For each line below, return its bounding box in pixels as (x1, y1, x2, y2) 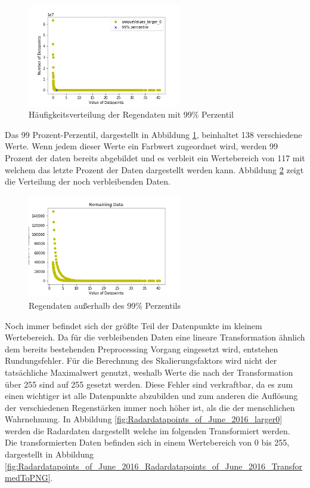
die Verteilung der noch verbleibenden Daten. (5, 175, 171, 188)
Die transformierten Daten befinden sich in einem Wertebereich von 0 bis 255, (5, 436, 290, 449)
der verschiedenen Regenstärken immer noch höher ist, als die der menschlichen (5, 401, 295, 413)
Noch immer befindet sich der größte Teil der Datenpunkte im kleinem (5, 319, 262, 332)
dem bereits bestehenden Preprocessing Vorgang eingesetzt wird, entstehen (5, 342, 278, 355)
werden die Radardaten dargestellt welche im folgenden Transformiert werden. (5, 424, 290, 437)
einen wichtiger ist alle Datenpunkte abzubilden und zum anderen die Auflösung (5, 389, 298, 402)
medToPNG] (5, 471, 51, 484)
